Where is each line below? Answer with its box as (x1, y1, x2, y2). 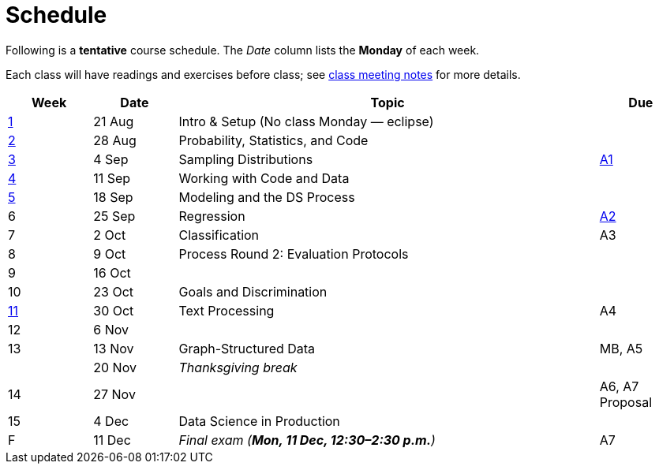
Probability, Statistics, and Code (178, 132, 369, 148)
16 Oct (93, 264, 131, 281)
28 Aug (93, 132, 137, 148)
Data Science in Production (178, 412, 340, 429)
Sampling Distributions (178, 151, 313, 167)
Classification (178, 226, 260, 243)
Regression (178, 207, 245, 224)
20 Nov (93, 359, 137, 375)
